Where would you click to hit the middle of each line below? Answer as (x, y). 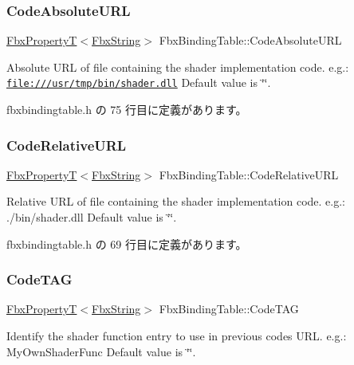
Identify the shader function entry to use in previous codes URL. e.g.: (177, 336)
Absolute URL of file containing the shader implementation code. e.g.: (178, 67)
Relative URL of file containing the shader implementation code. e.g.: (176, 201)
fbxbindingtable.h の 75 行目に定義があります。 (127, 110)
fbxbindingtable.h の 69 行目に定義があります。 (127, 243)
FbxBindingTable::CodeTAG (229, 309)
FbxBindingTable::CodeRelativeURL (249, 174)
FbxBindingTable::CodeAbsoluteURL (250, 40)
